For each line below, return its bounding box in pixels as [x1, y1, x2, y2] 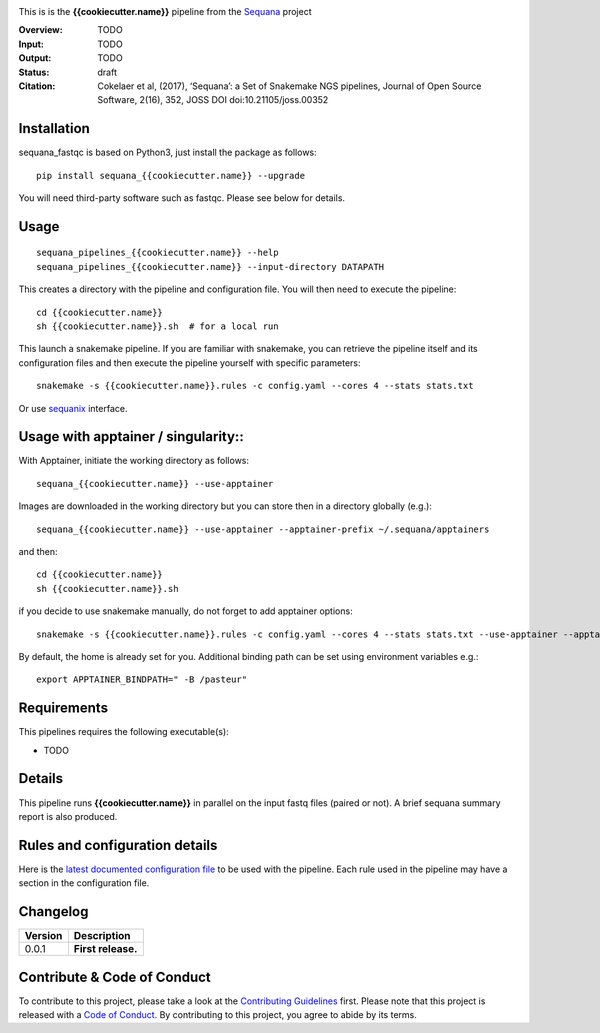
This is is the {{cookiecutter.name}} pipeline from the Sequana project [18, 6, 312, 17]
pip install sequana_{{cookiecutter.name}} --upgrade [36, 170, 305, 181]
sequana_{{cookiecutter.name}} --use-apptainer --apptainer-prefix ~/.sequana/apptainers [36, 523, 490, 535]
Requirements [18, 700, 109, 717]
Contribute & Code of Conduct [18, 968, 212, 985]
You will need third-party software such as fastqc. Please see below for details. [18, 192, 345, 204]
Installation [18, 120, 90, 137]
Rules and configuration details [18, 836, 218, 854]
